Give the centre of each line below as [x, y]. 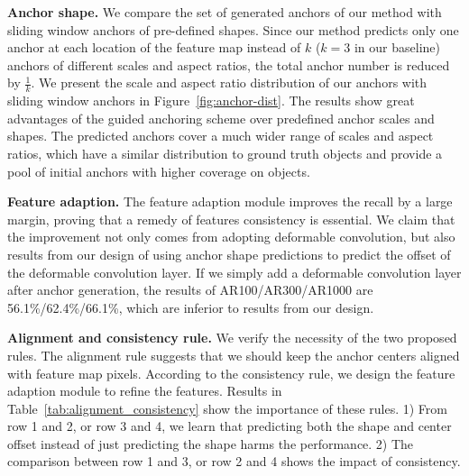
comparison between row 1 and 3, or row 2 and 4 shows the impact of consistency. [234, 461]
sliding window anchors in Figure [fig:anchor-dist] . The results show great [211, 101]
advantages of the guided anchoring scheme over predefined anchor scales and [221, 118]
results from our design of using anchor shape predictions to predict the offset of [229, 254]
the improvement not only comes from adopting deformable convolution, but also [231, 237]
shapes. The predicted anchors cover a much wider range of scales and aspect [221, 136]
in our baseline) [397, 47]
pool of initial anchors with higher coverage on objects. [159, 171]
